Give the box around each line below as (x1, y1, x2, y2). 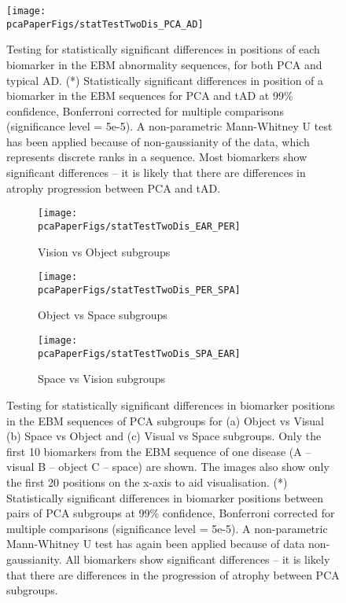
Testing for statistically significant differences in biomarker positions (6, 396, 335, 413)
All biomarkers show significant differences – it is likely (65, 550, 330, 567)
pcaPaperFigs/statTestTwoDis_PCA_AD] (6, 18, 204, 30)
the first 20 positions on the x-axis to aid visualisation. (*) (6, 473, 288, 490)
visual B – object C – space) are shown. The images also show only (6, 458, 329, 475)
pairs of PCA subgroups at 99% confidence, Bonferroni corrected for (6, 505, 335, 521)
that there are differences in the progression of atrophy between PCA (6, 566, 340, 583)
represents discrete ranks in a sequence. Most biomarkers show (6, 149, 307, 165)
